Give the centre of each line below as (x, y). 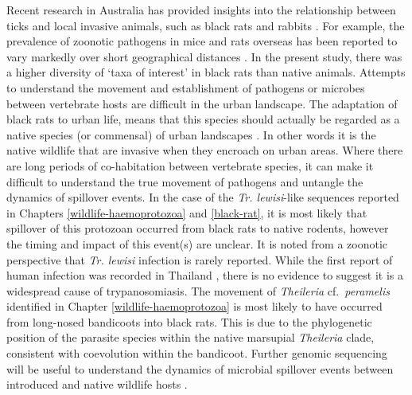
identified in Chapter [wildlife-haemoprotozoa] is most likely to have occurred (194, 306)
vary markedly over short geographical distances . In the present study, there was (204, 56)
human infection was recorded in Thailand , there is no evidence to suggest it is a (205, 275)
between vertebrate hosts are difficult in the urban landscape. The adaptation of (202, 103)
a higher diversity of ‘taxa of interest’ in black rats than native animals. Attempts (206, 72)
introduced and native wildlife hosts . (97, 384)
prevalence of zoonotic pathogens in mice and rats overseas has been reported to (202, 41)
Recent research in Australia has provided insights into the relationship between (201, 10)
